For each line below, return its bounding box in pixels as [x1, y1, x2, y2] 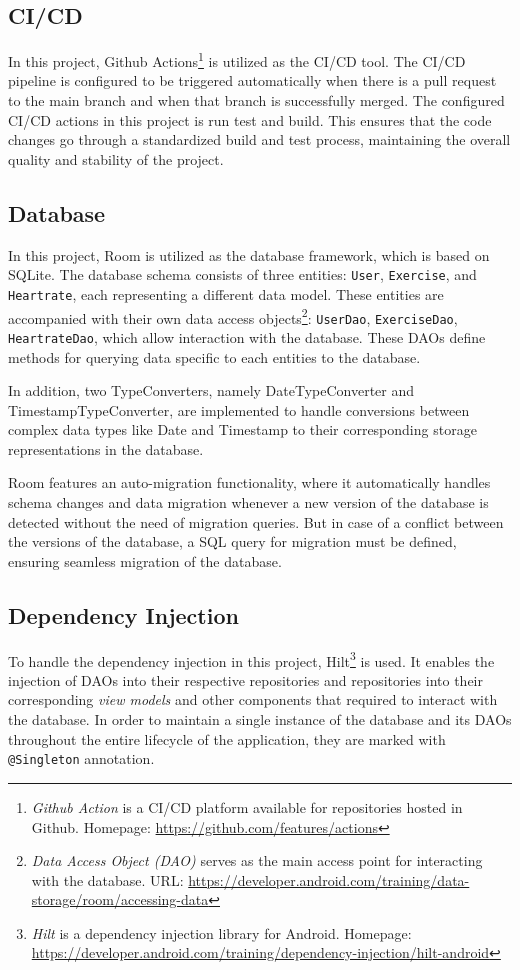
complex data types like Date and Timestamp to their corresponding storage [8, 419, 477, 440]
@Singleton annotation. [8, 748, 155, 769]
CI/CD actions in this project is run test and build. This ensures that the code [8, 109, 492, 130]
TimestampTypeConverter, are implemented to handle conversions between [8, 399, 470, 420]
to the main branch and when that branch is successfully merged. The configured [8, 90, 505, 111]
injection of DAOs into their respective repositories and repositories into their [8, 669, 483, 690]
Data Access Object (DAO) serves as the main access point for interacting [31, 850, 483, 871]
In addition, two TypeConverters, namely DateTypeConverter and [8, 380, 415, 401]
